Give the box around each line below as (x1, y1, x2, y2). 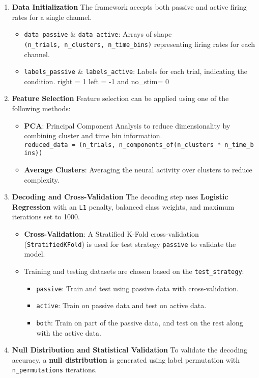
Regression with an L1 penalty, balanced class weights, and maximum (12, 201, 235, 212)
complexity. (24, 174, 60, 185)
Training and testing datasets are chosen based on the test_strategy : (24, 265, 244, 276)
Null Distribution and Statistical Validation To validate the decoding (12, 344, 247, 355)
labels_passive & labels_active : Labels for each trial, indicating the (24, 66, 247, 77)
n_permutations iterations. (12, 364, 97, 375)
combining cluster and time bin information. (24, 130, 162, 141)
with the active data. (36, 327, 101, 338)
